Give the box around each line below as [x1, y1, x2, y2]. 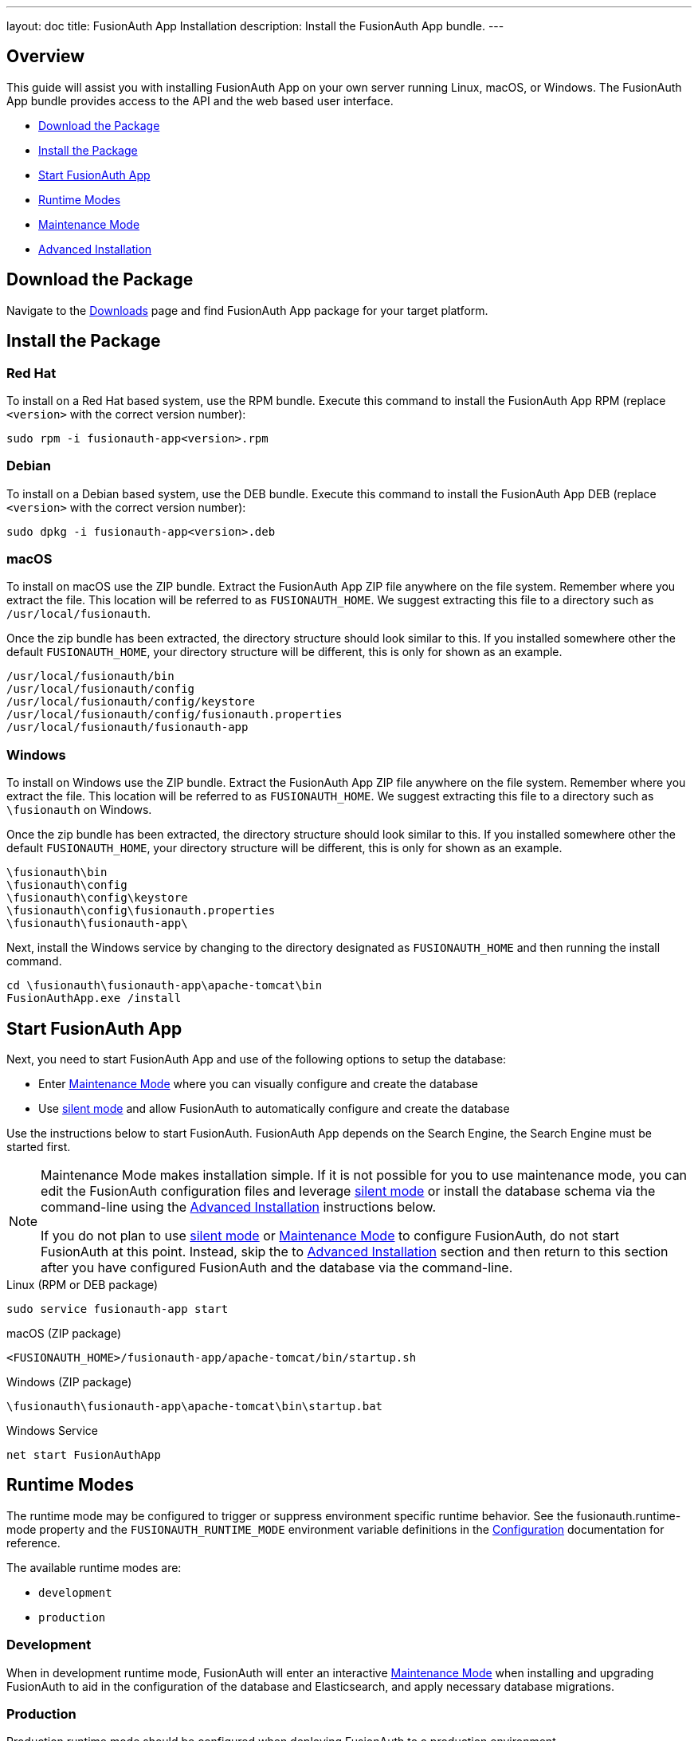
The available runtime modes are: [6, 1560, 182, 1574]
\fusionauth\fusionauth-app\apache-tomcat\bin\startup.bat [6, 1400, 383, 1413]
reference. [6, 1535, 61, 1550]
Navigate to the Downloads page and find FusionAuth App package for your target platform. [6, 303, 488, 317]
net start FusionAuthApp [6, 1448, 161, 1461]
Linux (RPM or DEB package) [6, 1278, 159, 1291]
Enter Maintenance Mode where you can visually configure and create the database [38, 1077, 479, 1091]
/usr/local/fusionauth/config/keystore [6, 695, 255, 709]
